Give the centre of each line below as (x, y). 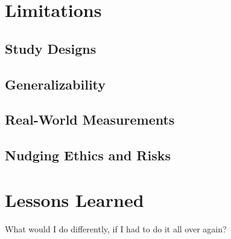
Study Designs (51, 48)
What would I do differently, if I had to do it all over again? (116, 228)
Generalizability (55, 84)
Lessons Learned (74, 199)
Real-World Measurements (90, 119)
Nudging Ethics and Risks (88, 155)
